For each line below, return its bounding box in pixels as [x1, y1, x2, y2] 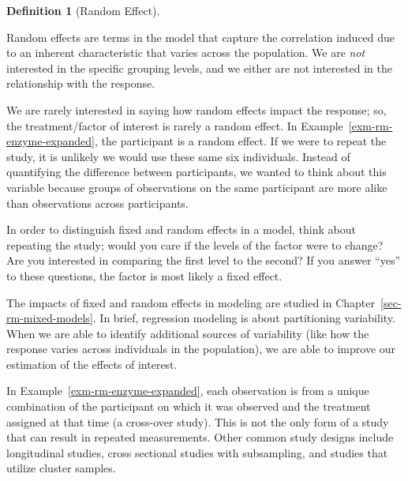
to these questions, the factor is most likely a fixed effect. [6, 267, 283, 284]
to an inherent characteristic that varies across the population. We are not [6, 44, 365, 61]
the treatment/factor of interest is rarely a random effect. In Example [6, 117, 343, 133]
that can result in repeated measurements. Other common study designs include [6, 429, 394, 445]
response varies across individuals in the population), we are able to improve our [6, 340, 396, 357]
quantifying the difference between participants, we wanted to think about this [6, 163, 387, 180]
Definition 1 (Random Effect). [6, 2, 160, 18]
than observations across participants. [6, 194, 189, 211]
